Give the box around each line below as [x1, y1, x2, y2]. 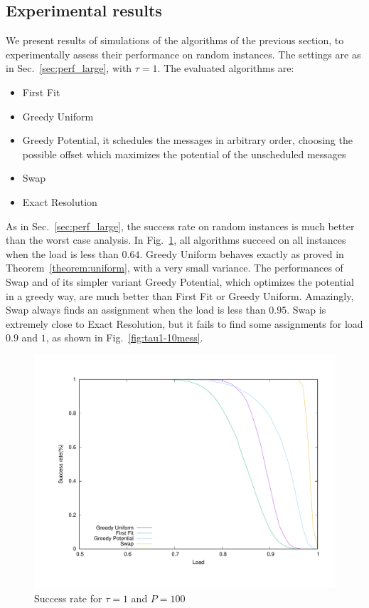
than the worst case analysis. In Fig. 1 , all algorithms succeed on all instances [6, 232, 346, 247]
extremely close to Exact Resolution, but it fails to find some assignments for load [6, 316, 363, 331]
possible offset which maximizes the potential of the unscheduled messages [22, 146, 346, 161]
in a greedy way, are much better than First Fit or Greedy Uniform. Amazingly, [6, 288, 354, 303]
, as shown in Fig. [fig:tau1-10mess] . [46, 330, 203, 345]
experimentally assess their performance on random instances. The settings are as [6, 46, 361, 61]
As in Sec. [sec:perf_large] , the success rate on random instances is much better [6, 218, 355, 233]
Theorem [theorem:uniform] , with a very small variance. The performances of [6, 260, 343, 275]
